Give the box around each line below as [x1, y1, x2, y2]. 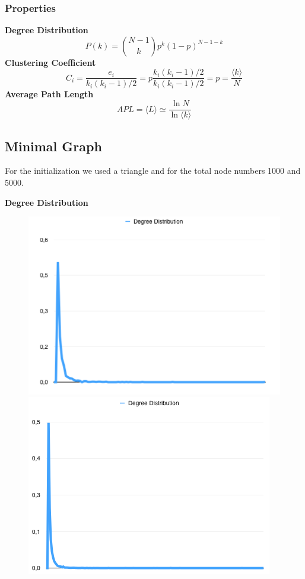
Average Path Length [5, 88, 94, 100]
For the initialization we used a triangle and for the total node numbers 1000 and [5, 164, 301, 177]
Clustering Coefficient [5, 56, 96, 68]
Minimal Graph [5, 136, 102, 155]
